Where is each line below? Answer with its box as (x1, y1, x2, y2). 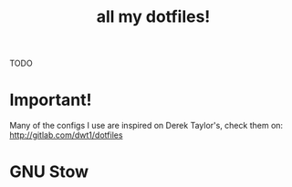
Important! (9, 89, 92, 110)
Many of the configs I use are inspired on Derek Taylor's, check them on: (9, 120, 284, 131)
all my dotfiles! (96, 6, 211, 27)
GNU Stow (9, 161, 89, 182)
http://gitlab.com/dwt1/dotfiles (9, 130, 123, 140)
